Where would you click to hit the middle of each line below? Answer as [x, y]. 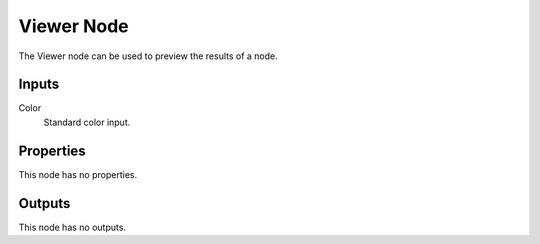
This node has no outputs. [72, 227]
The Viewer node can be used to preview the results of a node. [148, 56]
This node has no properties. [78, 174]
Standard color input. [87, 122]
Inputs [39, 84]
